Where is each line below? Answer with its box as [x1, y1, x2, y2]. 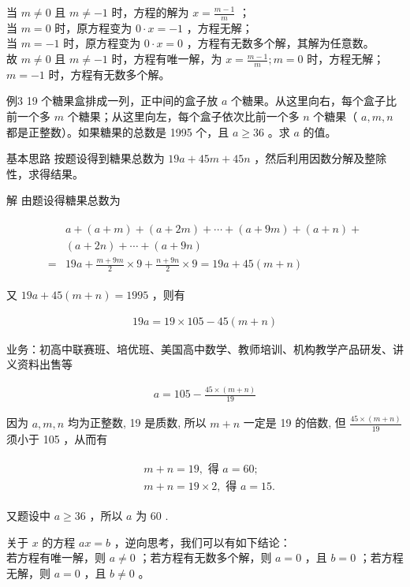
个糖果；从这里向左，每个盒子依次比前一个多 [67, 108, 300, 125]
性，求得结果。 [6, 165, 84, 181]
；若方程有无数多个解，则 [139, 549, 272, 566]
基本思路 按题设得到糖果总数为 [6, 150, 165, 166]
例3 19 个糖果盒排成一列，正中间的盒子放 [6, 92, 218, 109]
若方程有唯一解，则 [6, 549, 106, 566]
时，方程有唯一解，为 [111, 50, 222, 67]
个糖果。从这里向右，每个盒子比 [231, 92, 397, 109]
